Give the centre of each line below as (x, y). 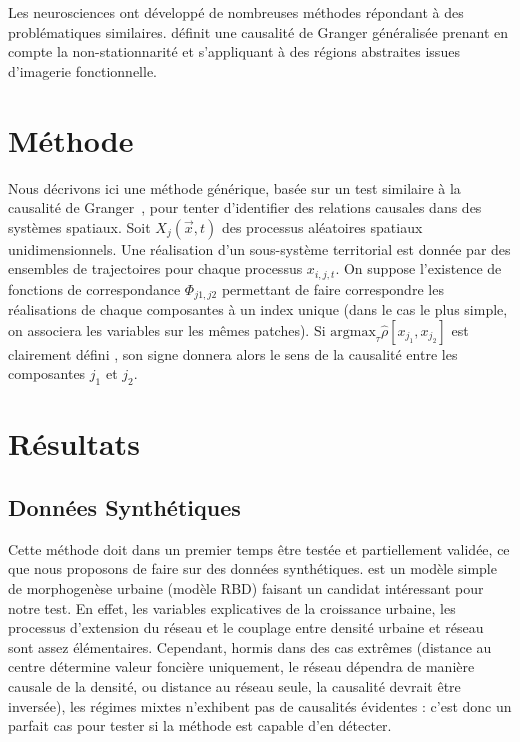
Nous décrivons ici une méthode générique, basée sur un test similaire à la (234, 187)
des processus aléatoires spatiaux (322, 226)
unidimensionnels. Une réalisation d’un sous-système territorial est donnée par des (259, 248)
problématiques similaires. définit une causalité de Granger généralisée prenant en (258, 31)
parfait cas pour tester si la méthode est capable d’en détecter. (200, 725)
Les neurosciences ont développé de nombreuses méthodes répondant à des (236, 12)
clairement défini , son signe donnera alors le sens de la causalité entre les (233, 353)
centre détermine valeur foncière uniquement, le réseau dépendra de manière (241, 666)
